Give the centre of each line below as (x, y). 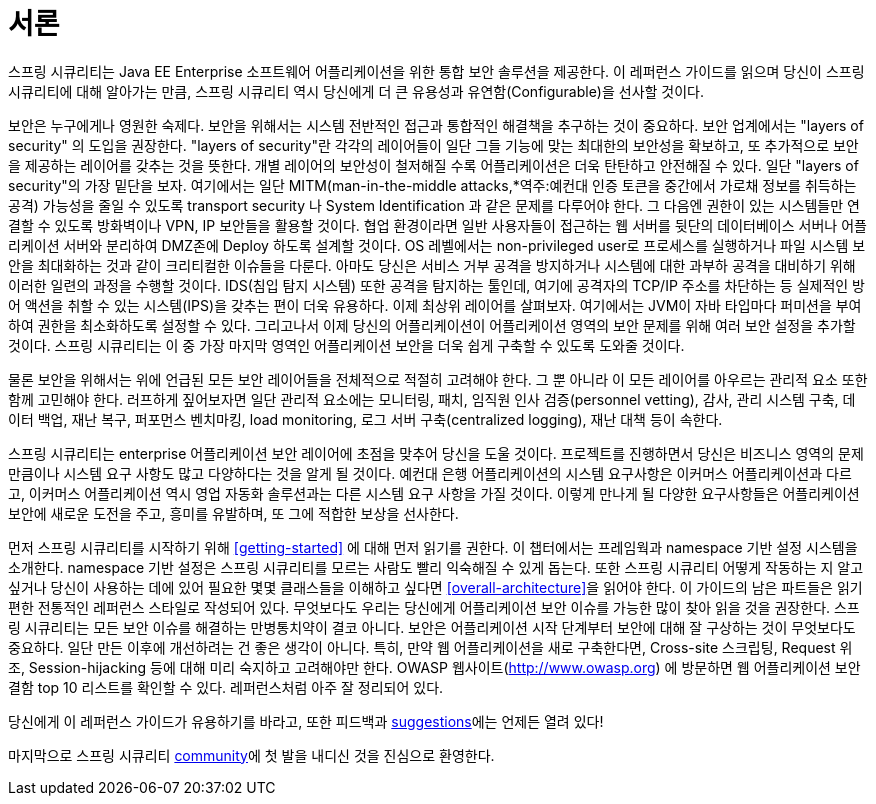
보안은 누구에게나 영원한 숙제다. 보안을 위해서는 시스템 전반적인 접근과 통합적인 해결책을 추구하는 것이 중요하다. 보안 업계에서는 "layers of (436, 125)
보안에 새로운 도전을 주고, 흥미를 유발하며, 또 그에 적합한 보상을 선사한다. (233, 513)
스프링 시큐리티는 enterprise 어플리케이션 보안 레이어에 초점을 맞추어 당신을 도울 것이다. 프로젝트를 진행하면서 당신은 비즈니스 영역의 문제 (436, 453)
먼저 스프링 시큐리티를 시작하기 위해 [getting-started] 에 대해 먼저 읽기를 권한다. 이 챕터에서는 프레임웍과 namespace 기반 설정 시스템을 (433, 547)
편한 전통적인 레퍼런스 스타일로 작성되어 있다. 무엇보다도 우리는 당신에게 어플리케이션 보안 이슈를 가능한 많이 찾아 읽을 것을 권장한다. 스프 (434, 607)
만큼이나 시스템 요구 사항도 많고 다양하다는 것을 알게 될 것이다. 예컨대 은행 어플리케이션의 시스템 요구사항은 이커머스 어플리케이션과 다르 (430, 473)
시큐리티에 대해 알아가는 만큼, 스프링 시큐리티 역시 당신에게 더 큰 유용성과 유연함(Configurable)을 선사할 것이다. (356, 91)
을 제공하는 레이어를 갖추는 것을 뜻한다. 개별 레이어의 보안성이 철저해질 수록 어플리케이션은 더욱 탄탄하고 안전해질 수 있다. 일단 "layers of (433, 165)
